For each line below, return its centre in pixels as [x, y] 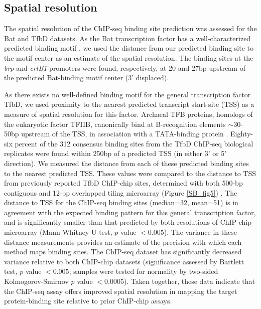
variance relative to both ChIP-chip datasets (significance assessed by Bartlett [124, 261]
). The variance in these [200, 232]
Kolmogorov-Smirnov [36, 281]
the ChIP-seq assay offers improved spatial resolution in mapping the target [121, 291]
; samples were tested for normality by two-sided [144, 271]
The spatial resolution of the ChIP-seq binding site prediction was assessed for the [130, 28]
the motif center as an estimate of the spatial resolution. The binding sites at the [129, 57]
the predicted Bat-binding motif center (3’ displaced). [87, 78]
